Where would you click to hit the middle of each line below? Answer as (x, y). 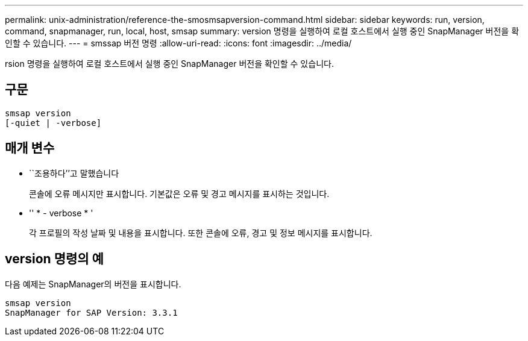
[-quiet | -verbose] (53, 123)
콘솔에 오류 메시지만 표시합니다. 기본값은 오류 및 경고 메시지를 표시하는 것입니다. (179, 193)
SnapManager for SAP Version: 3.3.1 (91, 312)
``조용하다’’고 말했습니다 (74, 173)
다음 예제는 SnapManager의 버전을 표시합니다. (93, 284)
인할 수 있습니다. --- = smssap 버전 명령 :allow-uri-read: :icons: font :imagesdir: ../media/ (178, 43)
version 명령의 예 (54, 259)
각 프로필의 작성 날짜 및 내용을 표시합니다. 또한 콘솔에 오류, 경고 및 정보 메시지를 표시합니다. (201, 233)
